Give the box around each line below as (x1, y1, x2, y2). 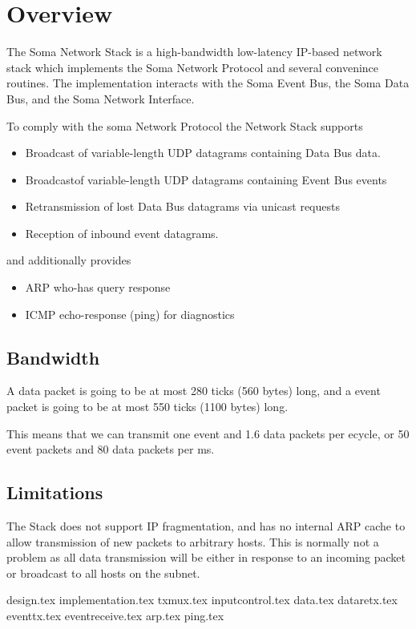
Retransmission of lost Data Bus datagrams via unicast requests (25, 198, 340, 215)
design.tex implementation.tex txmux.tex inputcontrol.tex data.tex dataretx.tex (6, 591, 398, 608)
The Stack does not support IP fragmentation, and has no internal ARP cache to (6, 518, 406, 534)
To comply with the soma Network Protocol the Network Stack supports (6, 117, 363, 134)
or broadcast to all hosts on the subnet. (6, 564, 200, 581)
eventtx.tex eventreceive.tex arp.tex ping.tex (6, 607, 224, 623)
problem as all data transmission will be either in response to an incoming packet (6, 549, 406, 566)
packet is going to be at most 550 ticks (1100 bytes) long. (6, 398, 289, 415)
